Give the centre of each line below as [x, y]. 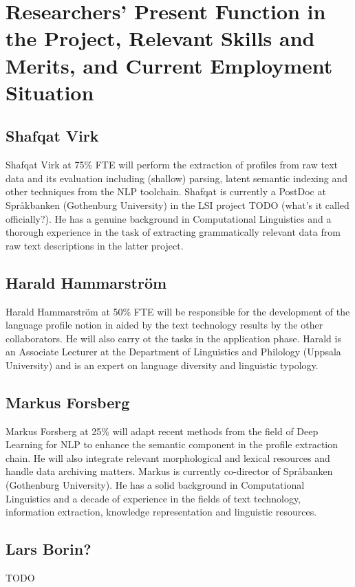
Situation [50, 92]
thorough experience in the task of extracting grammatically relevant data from [173, 232]
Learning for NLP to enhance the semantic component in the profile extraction [172, 444]
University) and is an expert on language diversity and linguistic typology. [162, 365]
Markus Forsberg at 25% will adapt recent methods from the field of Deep [162, 431]
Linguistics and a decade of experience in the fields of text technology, [153, 498]
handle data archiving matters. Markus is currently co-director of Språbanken [169, 471]
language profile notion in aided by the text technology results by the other [164, 325]
